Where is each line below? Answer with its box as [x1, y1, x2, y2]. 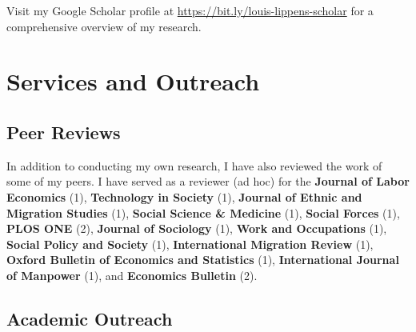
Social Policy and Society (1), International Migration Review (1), [6, 235, 374, 252]
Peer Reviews [6, 119, 121, 144]
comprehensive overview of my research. [6, 18, 202, 34]
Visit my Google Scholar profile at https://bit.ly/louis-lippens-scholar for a [6, 2, 374, 18]
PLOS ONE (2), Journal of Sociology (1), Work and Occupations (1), [6, 220, 387, 237]
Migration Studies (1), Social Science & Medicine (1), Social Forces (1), [6, 204, 400, 221]
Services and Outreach [6, 65, 260, 98]
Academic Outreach [6, 306, 173, 330]
